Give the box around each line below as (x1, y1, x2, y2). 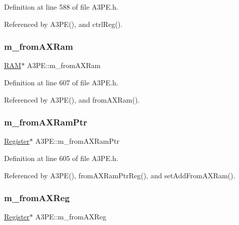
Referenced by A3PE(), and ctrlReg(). (4, 18, 123, 29)
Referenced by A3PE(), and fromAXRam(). (4, 94, 140, 105)
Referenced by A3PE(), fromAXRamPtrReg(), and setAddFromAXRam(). (4, 170, 235, 180)
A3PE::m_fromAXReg (35, 211, 107, 222)
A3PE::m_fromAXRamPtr (35, 136, 120, 146)
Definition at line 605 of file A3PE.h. (4, 153, 119, 163)
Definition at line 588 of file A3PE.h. (4, 2, 119, 12)
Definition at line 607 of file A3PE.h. (4, 77, 119, 87)
